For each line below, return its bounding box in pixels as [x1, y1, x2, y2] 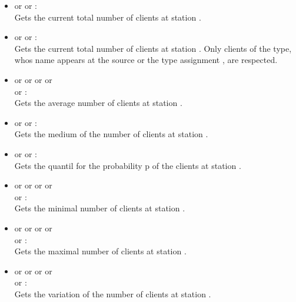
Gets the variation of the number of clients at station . [14, 287, 211, 300]
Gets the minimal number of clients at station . [14, 202, 185, 214]
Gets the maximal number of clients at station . [14, 245, 187, 257]
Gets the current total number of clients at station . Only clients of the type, [14, 42, 292, 54]
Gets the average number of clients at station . [14, 97, 182, 109]
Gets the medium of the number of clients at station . [14, 128, 208, 140]
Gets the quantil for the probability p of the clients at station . [14, 159, 241, 171]
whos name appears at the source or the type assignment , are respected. [14, 54, 278, 66]
